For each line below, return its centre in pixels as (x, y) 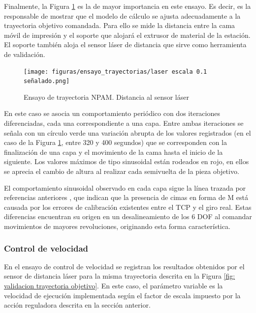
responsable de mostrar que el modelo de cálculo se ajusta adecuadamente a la (122, 15)
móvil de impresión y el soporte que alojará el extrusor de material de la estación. (127, 35)
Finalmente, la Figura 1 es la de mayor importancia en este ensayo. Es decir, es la (128, 6)
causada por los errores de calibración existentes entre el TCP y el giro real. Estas (128, 207)
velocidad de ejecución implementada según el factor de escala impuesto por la (122, 295)
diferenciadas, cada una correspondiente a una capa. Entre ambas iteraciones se (124, 123)
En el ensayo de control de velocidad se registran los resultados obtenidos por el (124, 266)
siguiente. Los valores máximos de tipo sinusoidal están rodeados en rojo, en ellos (127, 161)
